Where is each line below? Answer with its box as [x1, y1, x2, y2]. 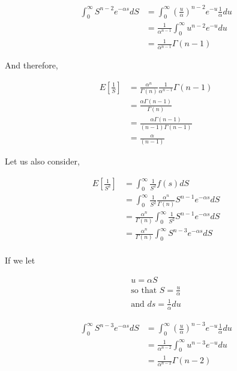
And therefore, [5, 59, 58, 71]
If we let [5, 254, 35, 267]
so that [131, 286, 157, 295]
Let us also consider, [5, 155, 80, 167]
